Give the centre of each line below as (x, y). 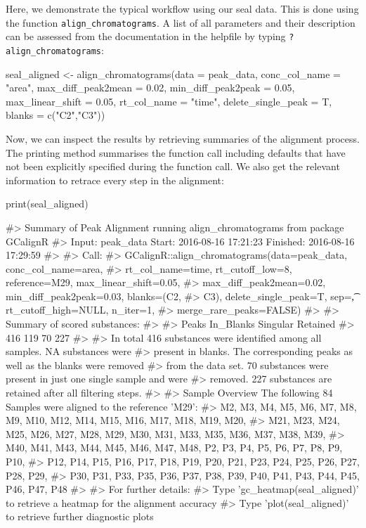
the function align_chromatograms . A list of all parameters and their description (181, 22)
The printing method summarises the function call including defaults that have (176, 152)
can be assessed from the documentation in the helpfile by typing (146, 36)
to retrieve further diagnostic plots (80, 516)
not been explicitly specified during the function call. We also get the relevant (173, 166)
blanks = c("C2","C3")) (55, 115)
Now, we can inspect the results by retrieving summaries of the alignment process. (183, 138)
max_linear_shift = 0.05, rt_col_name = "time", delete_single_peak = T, (169, 101)
